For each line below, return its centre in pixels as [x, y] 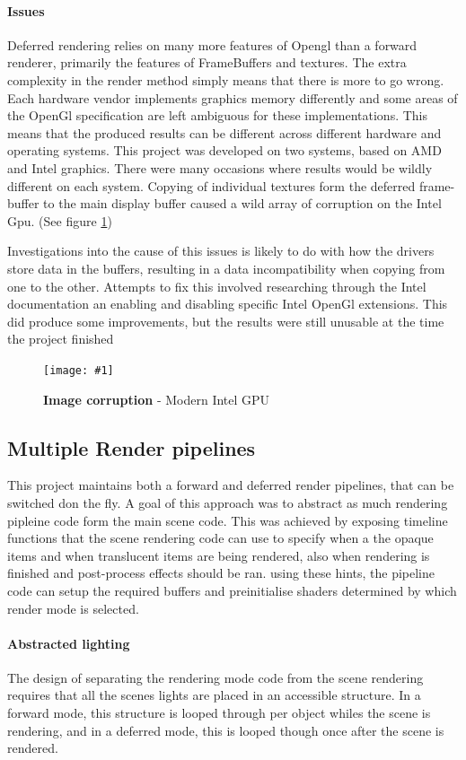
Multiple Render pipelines [132, 447]
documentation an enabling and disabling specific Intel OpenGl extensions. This [228, 304]
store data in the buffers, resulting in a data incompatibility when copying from [226, 268]
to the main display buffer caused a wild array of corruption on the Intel [242, 203]
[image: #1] [79, 370]
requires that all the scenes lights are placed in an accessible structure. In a [214, 695]
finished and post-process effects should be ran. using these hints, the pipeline [221, 573]
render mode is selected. [73, 608]
